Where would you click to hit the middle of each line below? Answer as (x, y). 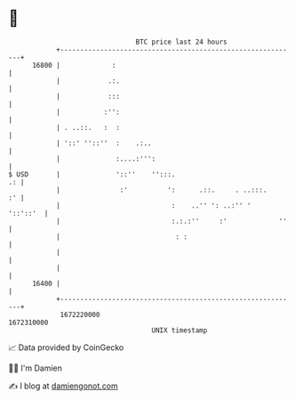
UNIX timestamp (179, 330)
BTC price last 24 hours (181, 42)
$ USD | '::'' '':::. (92, 174)
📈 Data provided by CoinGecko (66, 347)
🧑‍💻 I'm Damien (36, 368)
